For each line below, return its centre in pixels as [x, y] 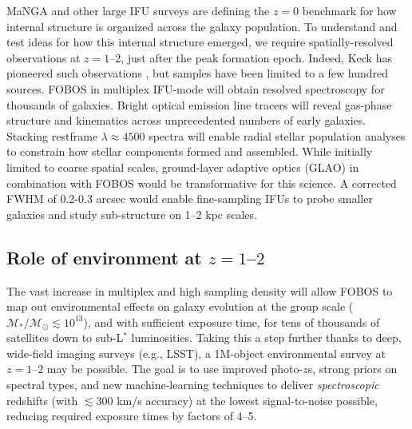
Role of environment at [104, 257]
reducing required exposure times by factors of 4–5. [132, 416]
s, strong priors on [353, 369]
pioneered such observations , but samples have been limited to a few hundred [198, 73]
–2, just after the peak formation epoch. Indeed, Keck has [251, 57]
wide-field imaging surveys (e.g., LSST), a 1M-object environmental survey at [196, 353]
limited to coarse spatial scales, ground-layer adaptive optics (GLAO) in [183, 167]
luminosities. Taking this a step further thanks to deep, [266, 338]
